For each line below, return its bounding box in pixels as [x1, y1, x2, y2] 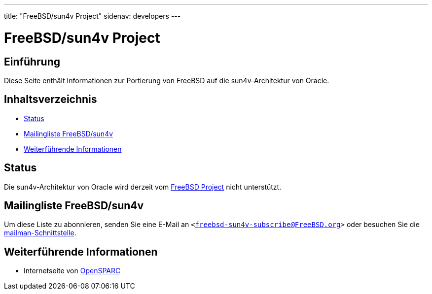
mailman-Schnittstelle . [4, 229, 76, 237]
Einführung [4, 55, 60, 68]
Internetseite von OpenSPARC [24, 266, 121, 275]
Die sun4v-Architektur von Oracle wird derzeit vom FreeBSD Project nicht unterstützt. [4, 182, 282, 191]
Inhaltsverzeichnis [4, 93, 97, 106]
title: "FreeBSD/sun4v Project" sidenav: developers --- [4, 12, 181, 20]
